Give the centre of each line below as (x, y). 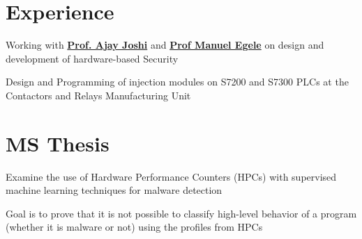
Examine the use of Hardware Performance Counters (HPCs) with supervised (171, 176)
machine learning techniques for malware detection (114, 190)
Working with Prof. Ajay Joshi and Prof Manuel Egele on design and (165, 45)
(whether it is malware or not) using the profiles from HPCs (134, 227)
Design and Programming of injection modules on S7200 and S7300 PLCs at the (177, 82)
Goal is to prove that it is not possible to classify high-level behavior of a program (181, 213)
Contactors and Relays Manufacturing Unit (98, 95)
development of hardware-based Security (92, 58)
